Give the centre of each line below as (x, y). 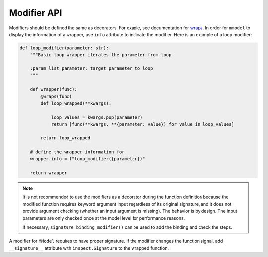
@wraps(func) (56, 96)
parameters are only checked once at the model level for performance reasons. (104, 218)
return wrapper (48, 173)
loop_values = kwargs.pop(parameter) (97, 117)
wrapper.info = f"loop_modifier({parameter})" (88, 159)
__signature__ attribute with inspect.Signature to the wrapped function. (89, 248)
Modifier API (35, 13)
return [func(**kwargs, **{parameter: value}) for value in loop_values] (142, 124)
